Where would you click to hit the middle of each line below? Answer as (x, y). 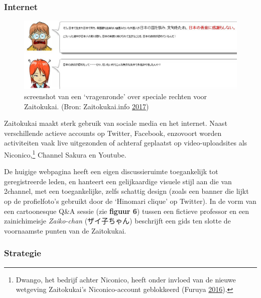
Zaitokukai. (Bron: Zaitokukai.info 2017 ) (87, 106)
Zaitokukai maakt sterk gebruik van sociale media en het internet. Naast (116, 123)
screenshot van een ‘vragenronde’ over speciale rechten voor (116, 96)
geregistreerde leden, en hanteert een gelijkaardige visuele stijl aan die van (118, 181)
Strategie (23, 253)
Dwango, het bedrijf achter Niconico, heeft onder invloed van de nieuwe (126, 279)
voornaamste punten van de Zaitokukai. (65, 230)
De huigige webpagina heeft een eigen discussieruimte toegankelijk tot (111, 171)
